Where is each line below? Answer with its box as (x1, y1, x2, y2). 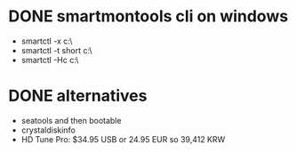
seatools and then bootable (20, 115, 122, 125)
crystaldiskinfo (20, 125, 76, 135)
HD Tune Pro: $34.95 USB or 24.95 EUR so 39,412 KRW (20, 133, 226, 144)
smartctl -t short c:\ (20, 44, 92, 55)
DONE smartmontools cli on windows (8, 6, 289, 27)
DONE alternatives (8, 86, 148, 106)
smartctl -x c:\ (20, 36, 73, 46)
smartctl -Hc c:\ (20, 54, 79, 65)
